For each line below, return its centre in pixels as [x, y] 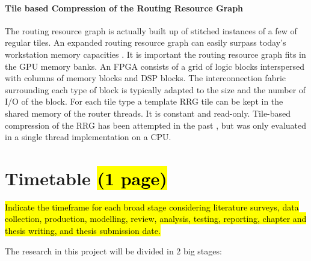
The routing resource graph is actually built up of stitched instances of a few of [151, 30]
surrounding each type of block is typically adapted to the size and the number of [155, 89]
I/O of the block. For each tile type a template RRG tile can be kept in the [144, 101]
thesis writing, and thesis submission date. [83, 231]
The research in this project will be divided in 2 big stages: [113, 250]
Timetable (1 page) [86, 178]
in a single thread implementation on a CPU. [88, 137]
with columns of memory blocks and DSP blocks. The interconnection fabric [146, 78]
